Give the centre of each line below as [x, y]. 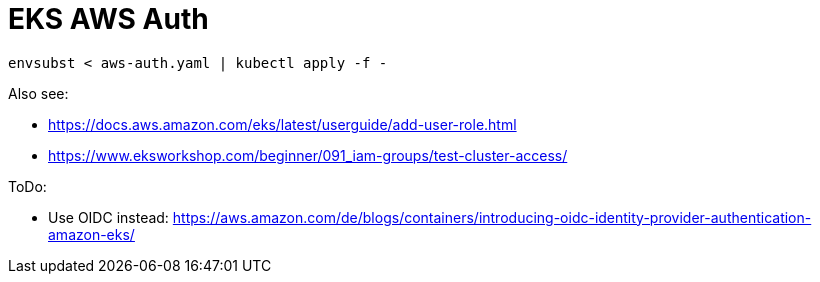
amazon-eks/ [91, 234]
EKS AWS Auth [108, 19]
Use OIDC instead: [108, 217]
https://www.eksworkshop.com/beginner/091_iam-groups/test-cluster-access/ [308, 155]
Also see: [38, 93]
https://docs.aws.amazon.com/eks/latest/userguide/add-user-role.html [282, 124]
